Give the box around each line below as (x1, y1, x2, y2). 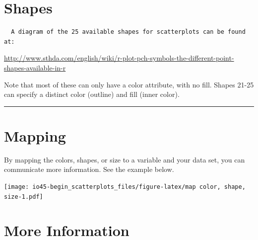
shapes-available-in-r (4, 62, 66, 73)
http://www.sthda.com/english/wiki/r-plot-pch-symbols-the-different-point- (4, 53, 234, 63)
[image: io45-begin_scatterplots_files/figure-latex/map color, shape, (4, 183, 246, 190)
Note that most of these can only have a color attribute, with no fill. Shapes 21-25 (4, 79, 254, 89)
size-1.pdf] (4, 193, 43, 200)
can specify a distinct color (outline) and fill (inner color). (4, 89, 180, 99)
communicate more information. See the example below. (4, 164, 174, 174)
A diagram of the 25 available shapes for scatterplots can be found (11, 28, 246, 36)
